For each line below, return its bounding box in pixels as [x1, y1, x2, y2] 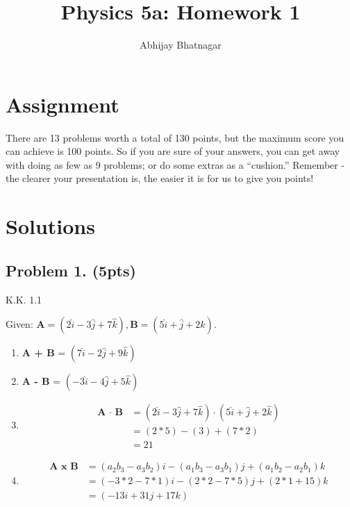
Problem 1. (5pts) [6, 259, 136, 281]
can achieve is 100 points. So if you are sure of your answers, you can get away [6, 144, 340, 158]
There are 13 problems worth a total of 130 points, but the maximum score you [6, 130, 344, 144]
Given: [6, 317, 33, 331]
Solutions [6, 212, 95, 240]
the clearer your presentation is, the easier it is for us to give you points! [6, 171, 314, 185]
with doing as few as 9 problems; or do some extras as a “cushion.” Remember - [6, 157, 345, 172]
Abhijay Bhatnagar [140, 38, 222, 52]
